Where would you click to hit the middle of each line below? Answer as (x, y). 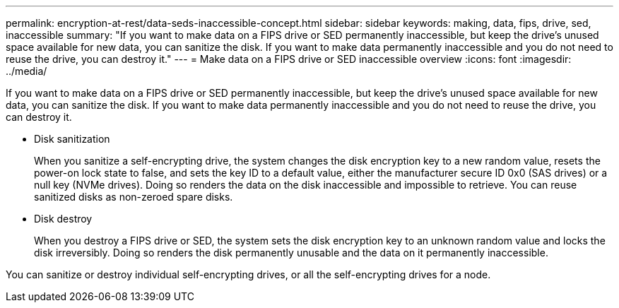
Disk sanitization (72, 139)
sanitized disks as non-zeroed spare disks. (134, 197)
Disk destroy (63, 219)
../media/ (26, 71)
